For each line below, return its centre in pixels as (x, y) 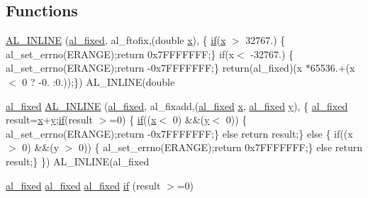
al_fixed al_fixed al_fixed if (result (83, 185)
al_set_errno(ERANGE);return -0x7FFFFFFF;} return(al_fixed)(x (154, 68)
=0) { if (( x (133, 120)
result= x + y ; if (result (49, 120)
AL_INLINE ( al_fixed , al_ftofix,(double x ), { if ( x (116, 40)
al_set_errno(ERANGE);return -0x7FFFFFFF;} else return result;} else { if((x (179, 133)
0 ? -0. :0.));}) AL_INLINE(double (99, 81)
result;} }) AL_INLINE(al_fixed (78, 161)
